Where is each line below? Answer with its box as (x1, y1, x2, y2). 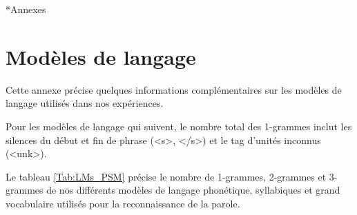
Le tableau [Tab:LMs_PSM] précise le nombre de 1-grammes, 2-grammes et (6, 169, 327, 183)
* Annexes (6, 2, 46, 16)
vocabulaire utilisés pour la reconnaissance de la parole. (6, 196, 240, 210)
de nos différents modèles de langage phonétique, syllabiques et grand (46, 183, 340, 197)
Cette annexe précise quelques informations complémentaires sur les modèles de (6, 82, 342, 96)
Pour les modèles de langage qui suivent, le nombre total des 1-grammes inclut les (6, 119, 352, 133)
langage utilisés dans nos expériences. (6, 96, 164, 110)
